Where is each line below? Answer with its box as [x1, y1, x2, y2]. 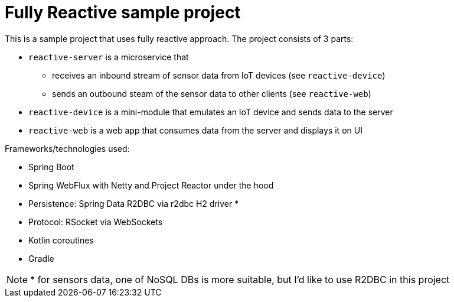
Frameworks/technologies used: [5, 143, 130, 154]
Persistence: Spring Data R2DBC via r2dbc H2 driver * [28, 198, 239, 209]
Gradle [28, 253, 54, 264]
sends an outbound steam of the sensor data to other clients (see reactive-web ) [52, 88, 371, 99]
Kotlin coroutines [28, 235, 94, 245]
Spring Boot [28, 161, 74, 172]
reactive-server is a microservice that [28, 51, 189, 62]
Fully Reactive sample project [5, 2, 241, 22]
